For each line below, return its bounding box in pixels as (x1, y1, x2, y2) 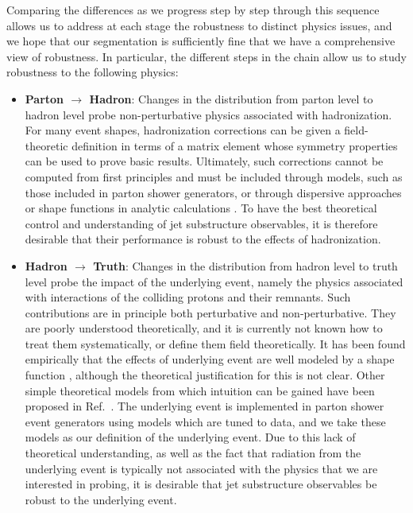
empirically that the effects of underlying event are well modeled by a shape (25, 351, 395, 367)
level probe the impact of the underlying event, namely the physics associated (25, 273, 403, 290)
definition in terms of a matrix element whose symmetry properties (71, 137, 398, 154)
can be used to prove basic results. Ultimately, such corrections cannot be (25, 153, 384, 169)
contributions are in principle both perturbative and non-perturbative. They (25, 304, 396, 321)
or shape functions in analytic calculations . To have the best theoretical (25, 200, 377, 216)
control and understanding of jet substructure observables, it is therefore (25, 215, 378, 231)
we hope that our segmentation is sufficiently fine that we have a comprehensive (6, 33, 396, 49)
